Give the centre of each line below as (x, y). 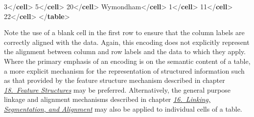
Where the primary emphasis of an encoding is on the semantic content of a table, (127, 61)
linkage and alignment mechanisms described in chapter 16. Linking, (107, 99)
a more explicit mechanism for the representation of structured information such (124, 70)
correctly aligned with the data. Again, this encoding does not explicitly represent (127, 42)
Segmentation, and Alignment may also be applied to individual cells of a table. (123, 108)
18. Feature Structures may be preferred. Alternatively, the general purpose (117, 89)
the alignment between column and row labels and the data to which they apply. (125, 51)
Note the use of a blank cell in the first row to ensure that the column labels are (124, 32)
